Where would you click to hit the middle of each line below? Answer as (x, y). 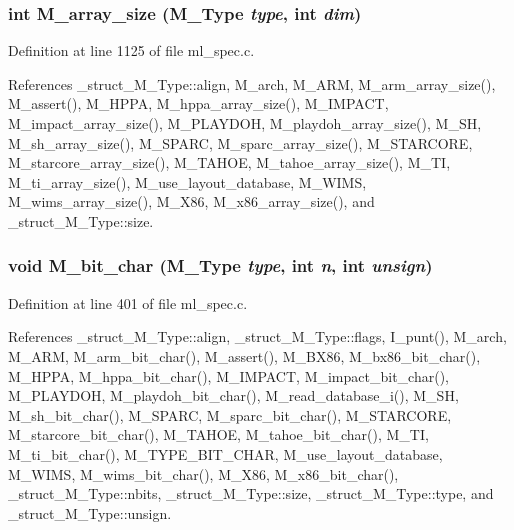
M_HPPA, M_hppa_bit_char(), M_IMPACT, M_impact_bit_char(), (228, 375)
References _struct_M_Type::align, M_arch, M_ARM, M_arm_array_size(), (252, 83)
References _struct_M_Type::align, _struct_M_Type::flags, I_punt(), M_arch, (257, 336)
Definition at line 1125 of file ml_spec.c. (131, 50)
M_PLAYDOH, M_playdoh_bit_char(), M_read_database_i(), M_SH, (233, 395)
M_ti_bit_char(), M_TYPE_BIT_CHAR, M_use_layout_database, (225, 453)
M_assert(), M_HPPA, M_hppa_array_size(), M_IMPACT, (198, 103)
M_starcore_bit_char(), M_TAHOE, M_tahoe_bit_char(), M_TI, (218, 434)
